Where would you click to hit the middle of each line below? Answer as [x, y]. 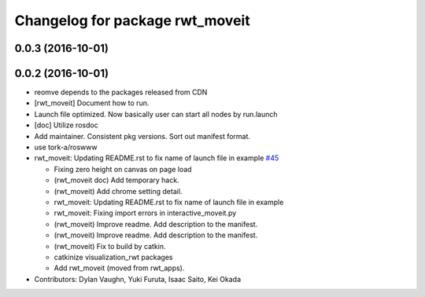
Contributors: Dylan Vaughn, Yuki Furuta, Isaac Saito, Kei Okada [138, 279]
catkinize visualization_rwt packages [113, 257]
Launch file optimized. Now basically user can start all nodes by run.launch [156, 114]
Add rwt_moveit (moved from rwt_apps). [119, 268]
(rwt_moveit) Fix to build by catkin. [110, 246]
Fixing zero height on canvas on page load [123, 169]
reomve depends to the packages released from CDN [121, 92]
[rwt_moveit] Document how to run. [92, 103]
